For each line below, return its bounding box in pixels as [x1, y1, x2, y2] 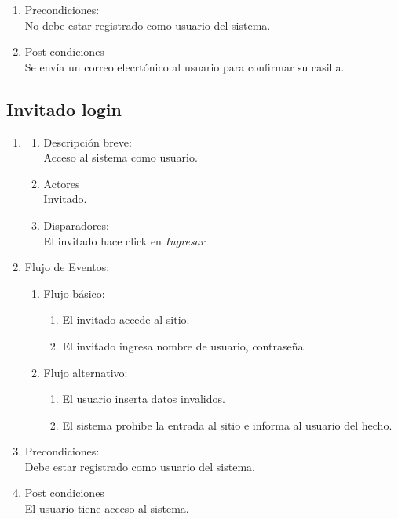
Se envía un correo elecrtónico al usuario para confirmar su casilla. [24, 58, 345, 74]
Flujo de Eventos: [24, 259, 110, 275]
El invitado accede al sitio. [62, 311, 190, 328]
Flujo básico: [43, 285, 105, 301]
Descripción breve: [43, 133, 132, 150]
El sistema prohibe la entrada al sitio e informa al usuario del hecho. [62, 416, 393, 433]
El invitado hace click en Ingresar [43, 232, 205, 249]
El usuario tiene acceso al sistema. [24, 500, 189, 517]
